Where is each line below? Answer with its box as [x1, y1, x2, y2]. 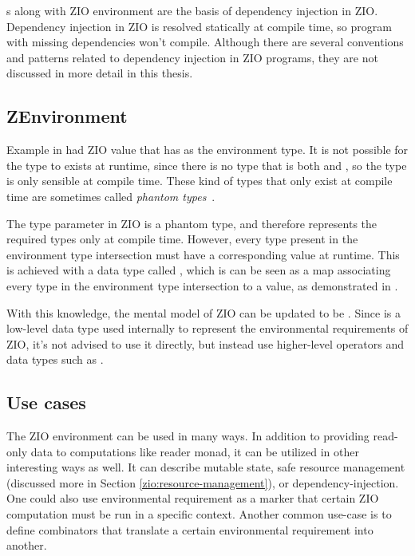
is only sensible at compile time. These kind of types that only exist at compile [6, 172, 393, 189]
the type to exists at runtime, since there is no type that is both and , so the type [6, 156, 407, 173]
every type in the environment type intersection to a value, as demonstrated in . [6, 277, 398, 294]
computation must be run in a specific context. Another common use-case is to [6, 506, 392, 522]
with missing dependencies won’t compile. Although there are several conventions [6, 34, 404, 50]
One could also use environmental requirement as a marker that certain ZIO [6, 490, 379, 507]
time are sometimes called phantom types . [6, 187, 215, 204]
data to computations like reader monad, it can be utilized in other [30, 443, 359, 459]
